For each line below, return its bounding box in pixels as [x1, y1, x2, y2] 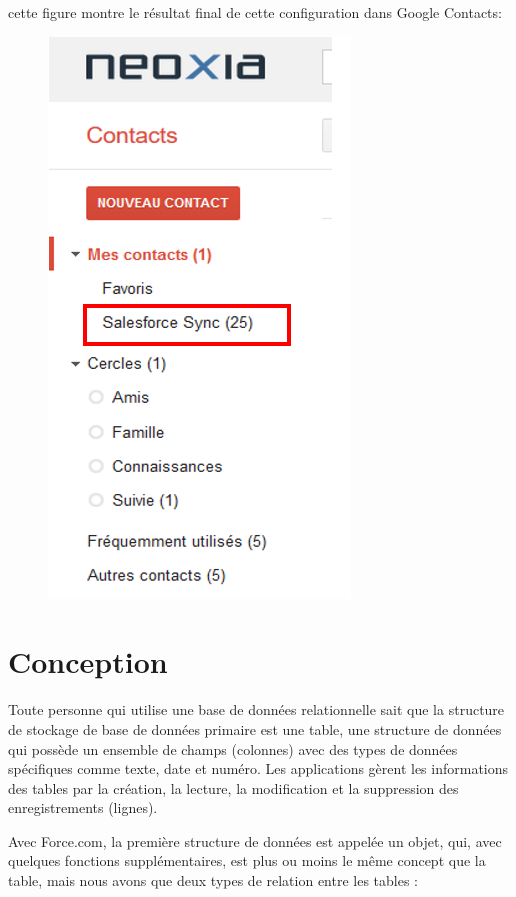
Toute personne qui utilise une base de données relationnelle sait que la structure [8, 699, 505, 720]
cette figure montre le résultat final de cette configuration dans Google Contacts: [8, 2, 502, 22]
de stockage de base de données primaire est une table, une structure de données [8, 718, 502, 739]
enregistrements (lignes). [8, 797, 158, 818]
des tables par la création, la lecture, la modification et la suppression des [8, 777, 459, 798]
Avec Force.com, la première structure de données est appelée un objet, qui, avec [8, 830, 502, 851]
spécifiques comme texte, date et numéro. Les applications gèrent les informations [8, 758, 509, 779]
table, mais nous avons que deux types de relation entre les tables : [8, 870, 419, 891]
